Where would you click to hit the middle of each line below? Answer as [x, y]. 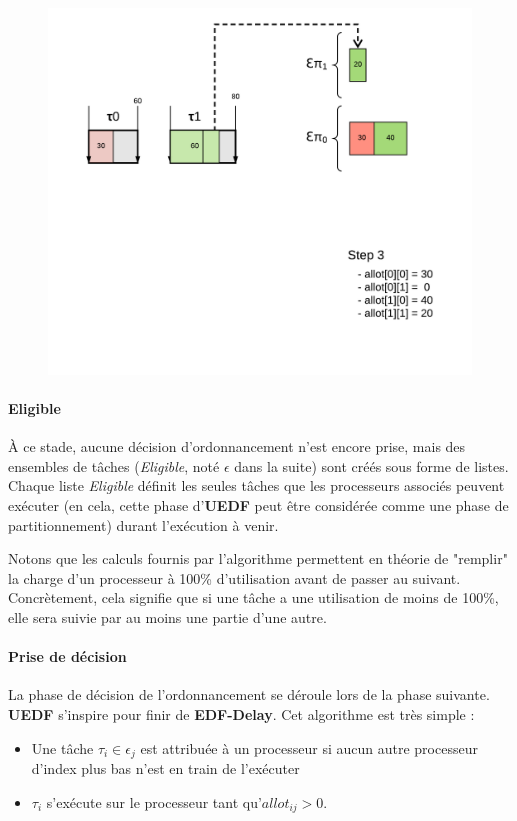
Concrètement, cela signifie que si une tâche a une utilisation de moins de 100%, [253, 597]
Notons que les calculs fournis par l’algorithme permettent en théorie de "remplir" [258, 558]
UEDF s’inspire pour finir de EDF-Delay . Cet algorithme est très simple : [241, 713]
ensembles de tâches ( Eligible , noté [114, 465]
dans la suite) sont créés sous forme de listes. [371, 465]
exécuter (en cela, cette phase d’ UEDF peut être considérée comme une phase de [258, 505]
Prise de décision [67, 656]
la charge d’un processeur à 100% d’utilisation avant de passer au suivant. [234, 577]
